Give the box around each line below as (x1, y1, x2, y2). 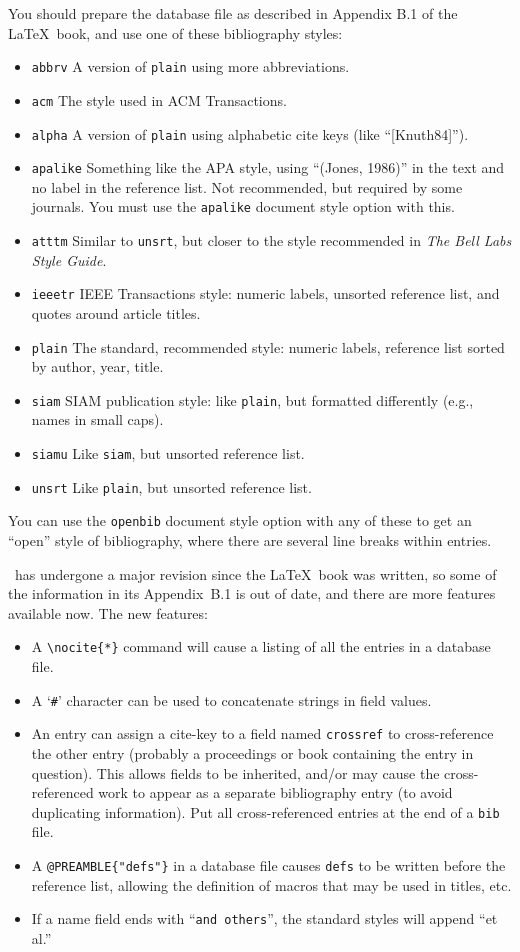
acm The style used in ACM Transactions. (31, 89, 287, 110)
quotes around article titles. (31, 302, 201, 323)
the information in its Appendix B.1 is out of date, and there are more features (8, 583, 496, 604)
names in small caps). (31, 409, 164, 430)
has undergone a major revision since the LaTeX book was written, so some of (14, 563, 497, 584)
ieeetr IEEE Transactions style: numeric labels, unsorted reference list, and (31, 283, 500, 304)
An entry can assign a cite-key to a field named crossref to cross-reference (31, 723, 494, 744)
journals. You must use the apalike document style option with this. (31, 196, 455, 217)
